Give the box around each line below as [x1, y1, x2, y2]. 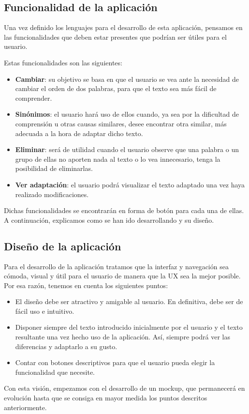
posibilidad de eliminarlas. [15, 163, 93, 173]
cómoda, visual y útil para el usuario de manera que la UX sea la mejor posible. [4, 271, 241, 281]
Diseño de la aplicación [4, 238, 121, 253]
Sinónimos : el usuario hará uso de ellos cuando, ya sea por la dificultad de [15, 109, 239, 119]
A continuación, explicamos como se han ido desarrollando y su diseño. [4, 215, 214, 225]
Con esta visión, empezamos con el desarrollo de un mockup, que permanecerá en [4, 383, 245, 393]
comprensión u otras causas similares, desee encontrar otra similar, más [15, 118, 227, 128]
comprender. [15, 92, 52, 103]
